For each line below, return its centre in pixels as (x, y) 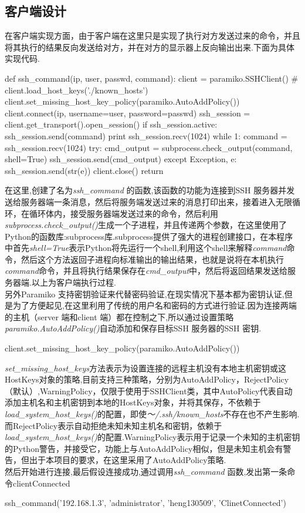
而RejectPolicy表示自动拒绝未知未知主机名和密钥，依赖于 (113, 425)
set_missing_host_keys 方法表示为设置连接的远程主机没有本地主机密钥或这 (145, 368)
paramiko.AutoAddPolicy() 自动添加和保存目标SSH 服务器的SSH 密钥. (133, 328)
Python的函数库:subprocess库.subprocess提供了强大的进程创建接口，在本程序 (149, 236)
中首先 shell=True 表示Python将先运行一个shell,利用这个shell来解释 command (146, 248)
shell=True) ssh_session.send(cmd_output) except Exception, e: (121, 159)
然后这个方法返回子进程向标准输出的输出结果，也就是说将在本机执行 (152, 259)
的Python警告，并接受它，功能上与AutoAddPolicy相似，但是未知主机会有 (144, 448)
